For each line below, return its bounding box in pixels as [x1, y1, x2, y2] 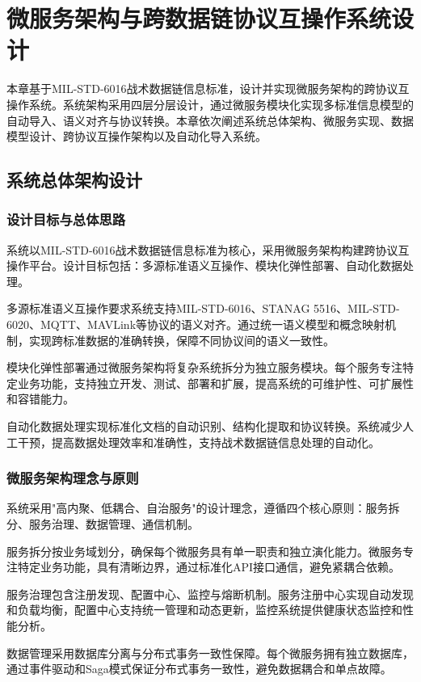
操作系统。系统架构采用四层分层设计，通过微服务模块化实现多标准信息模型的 [6, 95, 414, 112]
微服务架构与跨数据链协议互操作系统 [6, 2, 392, 35]
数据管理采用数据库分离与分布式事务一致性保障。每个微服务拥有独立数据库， [6, 644, 414, 661]
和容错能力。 [6, 390, 74, 407]
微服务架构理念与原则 [6, 468, 139, 488]
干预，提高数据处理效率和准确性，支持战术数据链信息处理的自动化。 [17, 433, 380, 450]
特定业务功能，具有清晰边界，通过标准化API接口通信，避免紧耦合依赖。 [17, 558, 401, 575]
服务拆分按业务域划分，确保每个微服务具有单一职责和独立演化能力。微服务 [6, 542, 402, 559]
